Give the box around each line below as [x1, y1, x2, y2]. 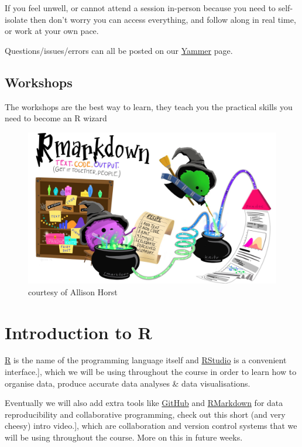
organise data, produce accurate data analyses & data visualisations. [5, 377, 250, 389]
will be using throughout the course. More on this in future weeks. [5, 431, 243, 443]
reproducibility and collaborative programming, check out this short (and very [5, 408, 286, 420]
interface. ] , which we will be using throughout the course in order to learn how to [5, 366, 297, 378]
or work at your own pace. [5, 25, 99, 37]
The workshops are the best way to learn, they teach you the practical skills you [5, 100, 293, 112]
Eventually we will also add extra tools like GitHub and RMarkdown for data [5, 397, 283, 409]
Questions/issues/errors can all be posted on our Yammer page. [5, 44, 233, 56]
